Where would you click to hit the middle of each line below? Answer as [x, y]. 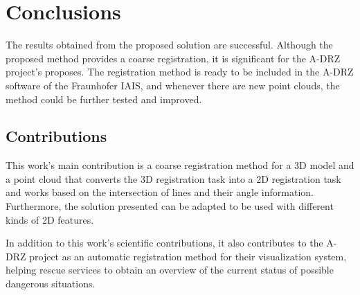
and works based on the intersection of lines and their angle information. [160, 192]
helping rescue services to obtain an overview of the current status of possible [170, 270]
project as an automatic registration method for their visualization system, [188, 256]
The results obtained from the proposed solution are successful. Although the [169, 45]
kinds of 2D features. [50, 219]
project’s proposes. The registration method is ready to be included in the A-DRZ [180, 72]
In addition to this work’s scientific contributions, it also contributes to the [164, 243]
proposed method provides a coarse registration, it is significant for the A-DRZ [173, 58]
